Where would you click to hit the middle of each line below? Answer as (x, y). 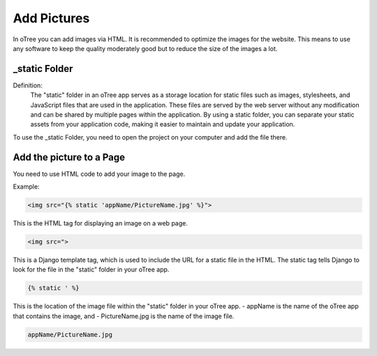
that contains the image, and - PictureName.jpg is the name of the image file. (124, 316)
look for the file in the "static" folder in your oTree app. (91, 269)
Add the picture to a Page (69, 157)
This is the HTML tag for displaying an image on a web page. (100, 223)
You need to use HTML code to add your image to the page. (99, 174)
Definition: (28, 85)
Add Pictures (51, 18)
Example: (26, 187)
